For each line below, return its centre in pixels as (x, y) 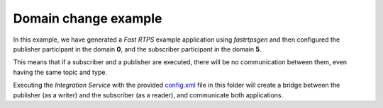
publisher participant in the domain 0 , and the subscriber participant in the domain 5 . (137, 49)
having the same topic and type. (60, 72)
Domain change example (88, 18)
